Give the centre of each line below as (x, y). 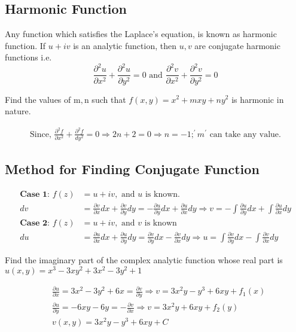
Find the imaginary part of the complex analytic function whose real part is (144, 259)
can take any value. (245, 134)
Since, (41, 134)
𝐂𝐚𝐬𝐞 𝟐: (35, 223)
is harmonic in (258, 99)
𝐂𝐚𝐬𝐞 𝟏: (35, 195)
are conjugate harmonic (237, 45)
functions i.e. (28, 57)
